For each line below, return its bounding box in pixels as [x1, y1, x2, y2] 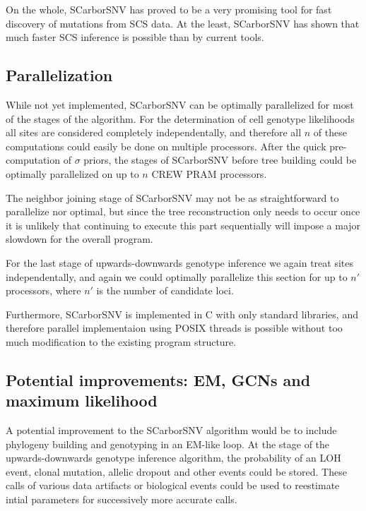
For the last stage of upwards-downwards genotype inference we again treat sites [6, 255, 353, 270]
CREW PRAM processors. [151, 166, 267, 181]
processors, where [6, 283, 81, 298]
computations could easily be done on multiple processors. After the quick [6, 138, 326, 153]
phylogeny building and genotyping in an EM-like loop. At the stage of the [6, 436, 330, 451]
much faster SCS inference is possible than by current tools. [6, 30, 264, 44]
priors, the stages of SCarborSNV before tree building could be [83, 152, 357, 167]
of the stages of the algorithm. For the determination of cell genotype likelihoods [6, 111, 355, 126]
